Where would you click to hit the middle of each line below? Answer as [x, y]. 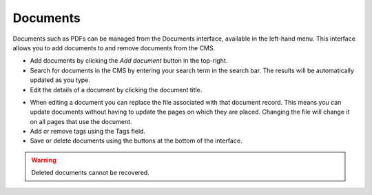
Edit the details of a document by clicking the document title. [116, 90]
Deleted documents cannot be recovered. [90, 173]
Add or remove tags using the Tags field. [88, 132]
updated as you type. [60, 80]
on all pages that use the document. [81, 121]
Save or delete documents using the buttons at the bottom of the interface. [136, 141]
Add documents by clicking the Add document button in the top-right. [129, 61]
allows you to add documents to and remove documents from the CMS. [114, 48]
